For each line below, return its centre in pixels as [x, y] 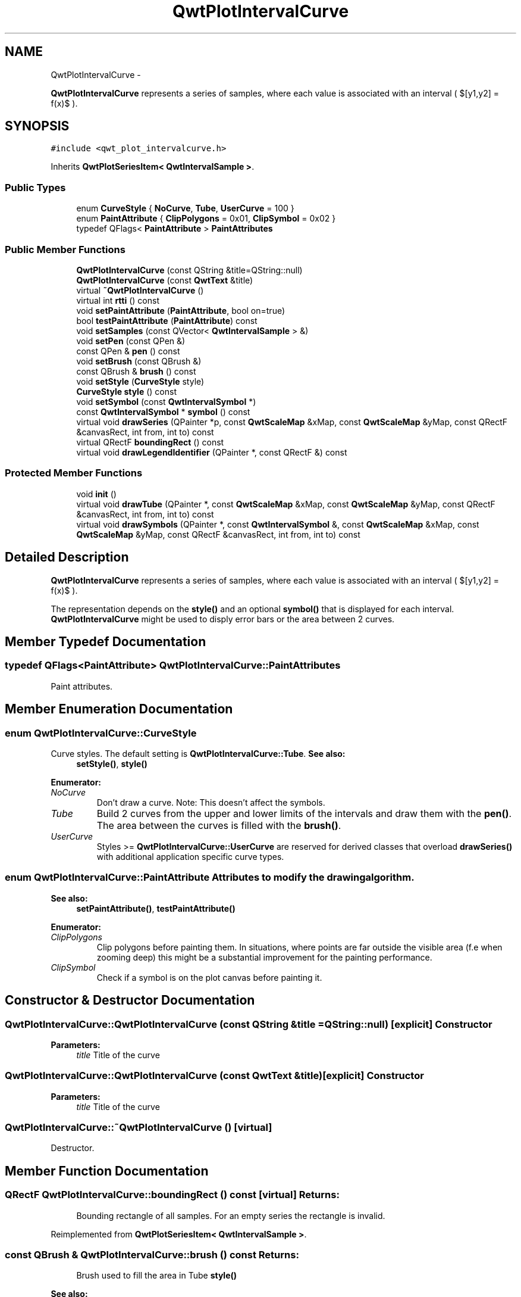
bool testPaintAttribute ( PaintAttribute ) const [167, 320]
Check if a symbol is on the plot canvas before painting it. [209, 977]
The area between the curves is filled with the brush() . [219, 825]
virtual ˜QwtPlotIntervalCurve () [140, 290]
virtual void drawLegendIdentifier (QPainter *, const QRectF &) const [212, 452]
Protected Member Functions [74, 473]
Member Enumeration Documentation [119, 709]
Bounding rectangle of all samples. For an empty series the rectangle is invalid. [231, 1215]
